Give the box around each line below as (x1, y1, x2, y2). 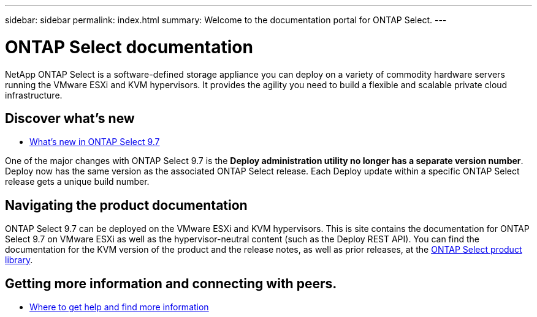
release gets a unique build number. (5, 176, 150, 187)
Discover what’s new (5, 110, 135, 126)
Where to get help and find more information (29, 302, 209, 313)
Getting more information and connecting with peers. (5, 275, 337, 291)
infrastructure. (5, 89, 63, 100)
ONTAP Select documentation (5, 36, 253, 58)
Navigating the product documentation (5, 197, 248, 213)
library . (5, 255, 33, 266)
